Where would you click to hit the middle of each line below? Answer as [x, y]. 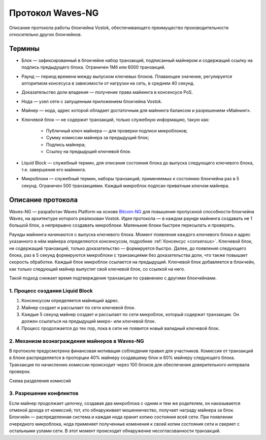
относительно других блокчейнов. [46, 34]
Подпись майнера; [66, 144]
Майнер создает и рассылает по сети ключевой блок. [78, 307]
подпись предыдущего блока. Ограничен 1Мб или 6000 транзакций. [94, 67]
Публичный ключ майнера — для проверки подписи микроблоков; [117, 130]
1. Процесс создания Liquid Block [51, 290]
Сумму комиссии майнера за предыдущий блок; [98, 138]
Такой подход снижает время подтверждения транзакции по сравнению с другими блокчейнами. [113, 278]
